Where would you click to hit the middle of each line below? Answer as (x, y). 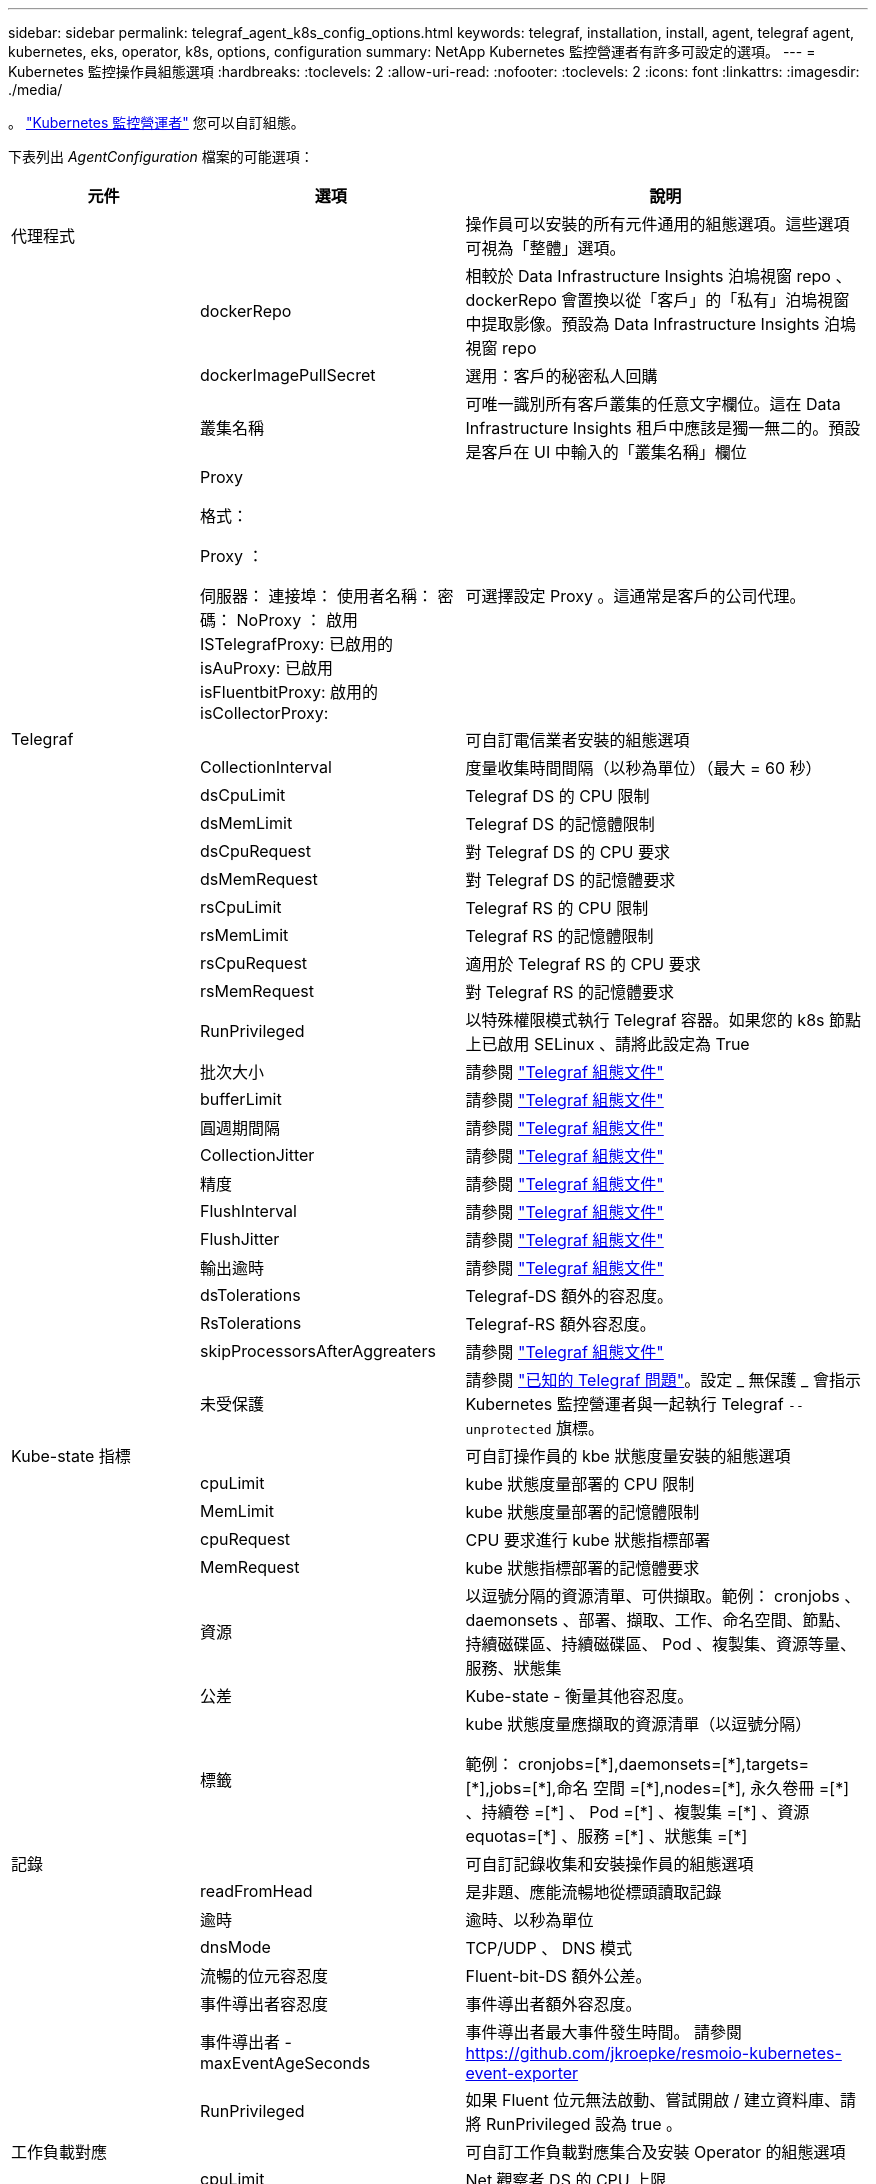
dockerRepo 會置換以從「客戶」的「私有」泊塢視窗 (657, 300)
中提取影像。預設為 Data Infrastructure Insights (642, 324)
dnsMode (235, 1947)
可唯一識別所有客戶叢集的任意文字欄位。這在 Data (653, 404)
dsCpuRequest (255, 851)
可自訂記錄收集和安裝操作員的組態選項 (609, 1864)
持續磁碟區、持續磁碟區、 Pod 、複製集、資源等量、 (661, 1644)
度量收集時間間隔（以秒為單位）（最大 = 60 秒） (643, 768)
